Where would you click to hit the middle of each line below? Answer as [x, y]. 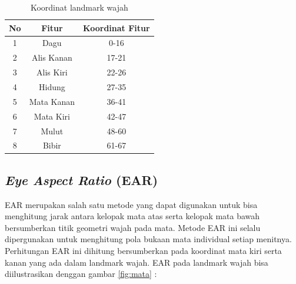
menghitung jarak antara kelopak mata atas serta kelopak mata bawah [132, 216]
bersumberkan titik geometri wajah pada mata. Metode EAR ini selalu [133, 227]
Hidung [52, 86]
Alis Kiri [52, 72]
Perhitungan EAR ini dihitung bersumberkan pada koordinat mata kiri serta [143, 251]
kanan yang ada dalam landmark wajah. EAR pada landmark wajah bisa [137, 262]
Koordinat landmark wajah [79, 7]
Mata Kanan [52, 101]
